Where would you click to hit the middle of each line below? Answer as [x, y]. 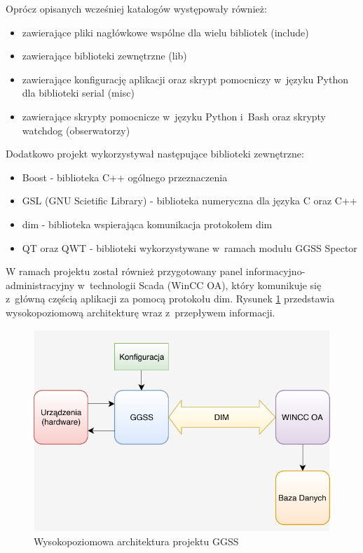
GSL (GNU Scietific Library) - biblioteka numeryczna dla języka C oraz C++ [190, 201]
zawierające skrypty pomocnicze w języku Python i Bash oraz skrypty [174, 116]
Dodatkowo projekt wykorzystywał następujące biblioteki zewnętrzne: [155, 154]
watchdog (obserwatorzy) [76, 130]
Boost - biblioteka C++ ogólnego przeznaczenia [125, 177]
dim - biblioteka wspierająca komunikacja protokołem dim [147, 224]
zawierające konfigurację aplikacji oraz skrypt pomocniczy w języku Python [185, 79]
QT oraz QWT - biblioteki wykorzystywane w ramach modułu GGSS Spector [190, 247]
